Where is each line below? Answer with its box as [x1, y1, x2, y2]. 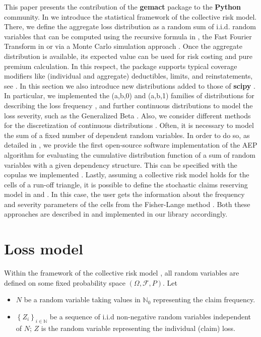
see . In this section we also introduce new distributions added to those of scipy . [4, 80, 255, 91]
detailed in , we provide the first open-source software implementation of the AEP [4, 140, 257, 150]
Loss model [4, 238, 84, 259]
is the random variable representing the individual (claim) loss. [41, 322, 235, 333]
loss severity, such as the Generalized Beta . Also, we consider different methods [4, 110, 251, 120]
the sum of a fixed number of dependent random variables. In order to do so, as [4, 129, 250, 140]
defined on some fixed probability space [4, 277, 125, 288]
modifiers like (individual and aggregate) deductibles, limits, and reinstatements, [4, 71, 253, 81]
